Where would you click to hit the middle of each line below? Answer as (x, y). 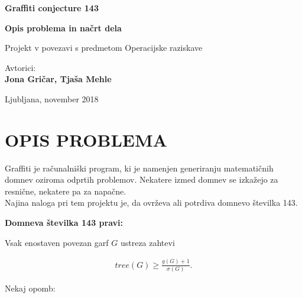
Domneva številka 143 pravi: (64, 223)
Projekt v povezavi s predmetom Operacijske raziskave (104, 48)
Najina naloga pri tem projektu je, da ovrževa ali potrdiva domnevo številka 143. (151, 203)
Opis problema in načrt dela (63, 27)
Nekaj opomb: (30, 288)
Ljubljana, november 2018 (52, 98)
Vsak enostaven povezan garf (57, 242)
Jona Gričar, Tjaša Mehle (58, 79)
